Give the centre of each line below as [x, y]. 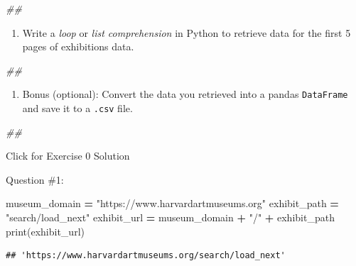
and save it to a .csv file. [77, 108]
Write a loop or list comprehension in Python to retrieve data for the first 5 [187, 32]
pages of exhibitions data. [78, 46]
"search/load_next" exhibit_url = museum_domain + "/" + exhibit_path [170, 217]
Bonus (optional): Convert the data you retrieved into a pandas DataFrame [185, 94]
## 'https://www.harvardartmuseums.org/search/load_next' [146, 256]
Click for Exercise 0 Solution [68, 156]
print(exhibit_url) [45, 231]
